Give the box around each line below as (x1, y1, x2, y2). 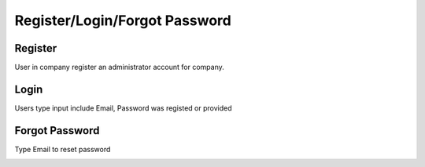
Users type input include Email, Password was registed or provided (14, 103, 232, 113)
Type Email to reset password (14, 144, 111, 154)
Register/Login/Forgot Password (14, 12, 231, 29)
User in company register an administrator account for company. (14, 63, 224, 72)
